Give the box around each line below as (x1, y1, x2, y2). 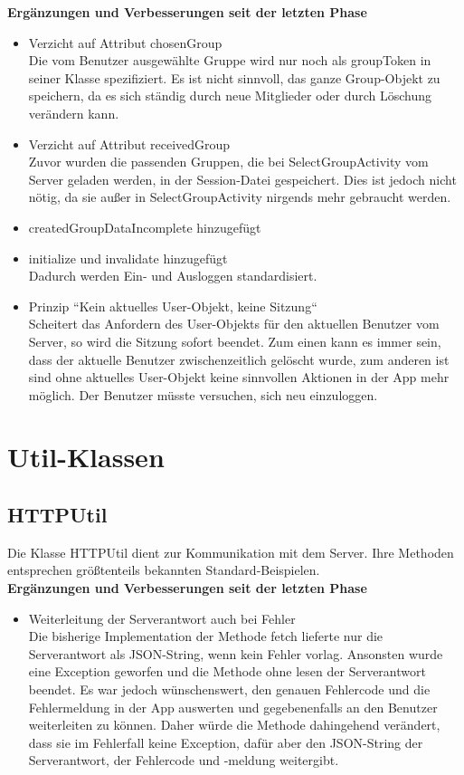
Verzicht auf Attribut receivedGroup (28, 134, 231, 153)
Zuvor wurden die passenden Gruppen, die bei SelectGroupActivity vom (28, 152, 429, 171)
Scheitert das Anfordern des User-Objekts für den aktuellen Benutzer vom (28, 314, 440, 333)
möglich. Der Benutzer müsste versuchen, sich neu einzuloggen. (28, 385, 378, 404)
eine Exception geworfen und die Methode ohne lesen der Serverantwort (28, 662, 426, 681)
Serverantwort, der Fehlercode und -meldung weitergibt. (28, 751, 339, 770)
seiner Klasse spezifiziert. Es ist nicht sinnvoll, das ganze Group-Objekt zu (28, 68, 440, 87)
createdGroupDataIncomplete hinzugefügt (28, 217, 261, 236)
